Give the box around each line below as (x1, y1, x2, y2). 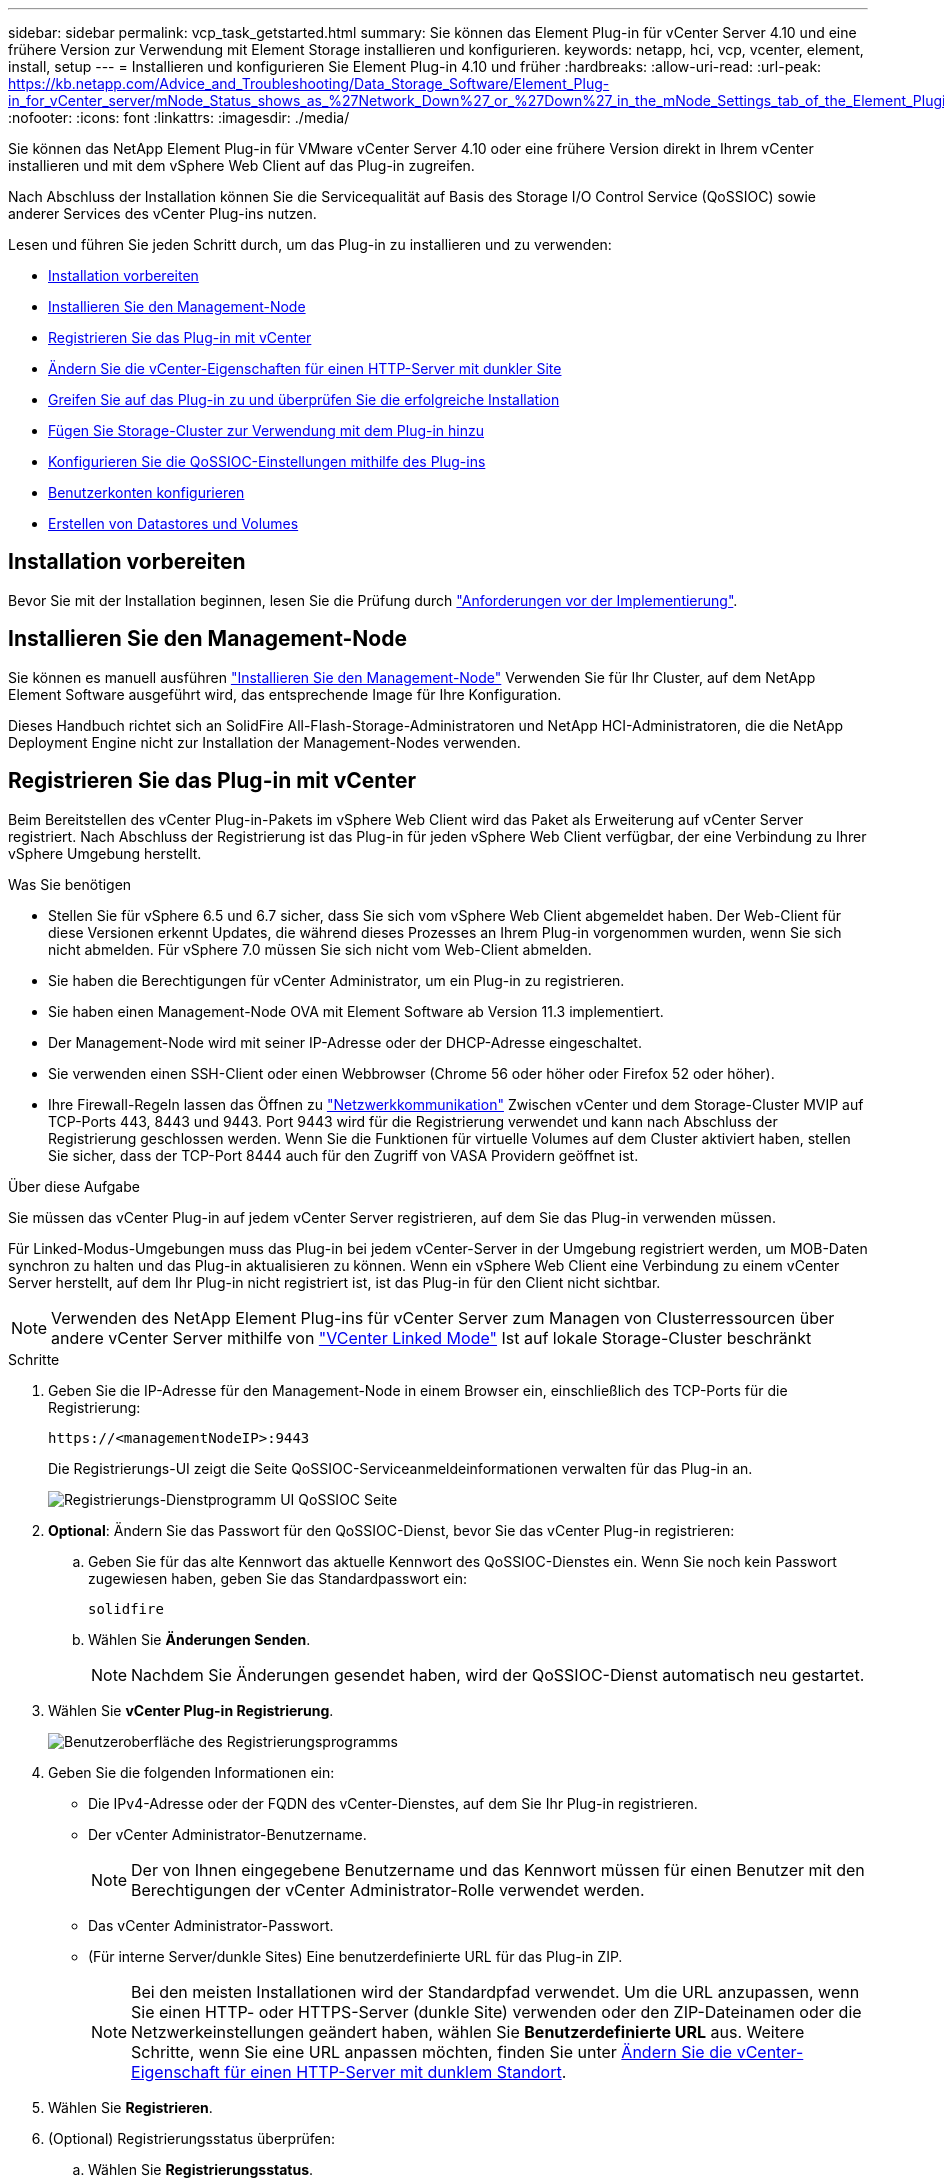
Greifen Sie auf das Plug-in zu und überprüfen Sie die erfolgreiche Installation (48, 391, 560, 408)
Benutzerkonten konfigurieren (48, 484, 245, 501)
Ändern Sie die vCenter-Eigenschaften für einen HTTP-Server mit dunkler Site (48, 360, 562, 377)
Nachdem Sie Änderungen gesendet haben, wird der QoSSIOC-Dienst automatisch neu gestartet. (131, 1664, 865, 1685)
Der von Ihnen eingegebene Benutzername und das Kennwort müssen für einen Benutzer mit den (131, 1859, 865, 1880)
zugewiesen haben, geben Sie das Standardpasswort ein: (88, 1569, 467, 1587)
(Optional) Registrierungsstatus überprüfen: (48, 2129, 335, 2147)
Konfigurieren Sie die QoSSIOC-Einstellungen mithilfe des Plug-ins (48, 453, 486, 470)
